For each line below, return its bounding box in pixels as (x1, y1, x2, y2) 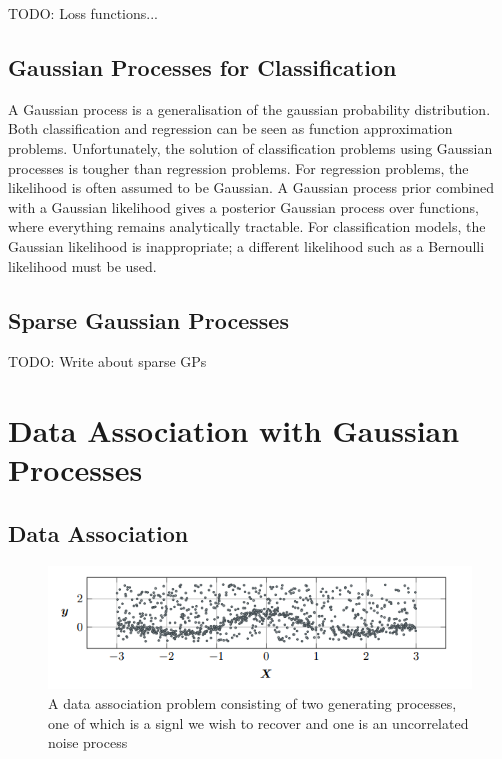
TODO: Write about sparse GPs (8, 351, 207, 372)
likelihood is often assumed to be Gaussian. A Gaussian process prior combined (8, 177, 494, 198)
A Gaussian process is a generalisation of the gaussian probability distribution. (8, 98, 491, 119)
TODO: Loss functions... (8, 3, 158, 23)
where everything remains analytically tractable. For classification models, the (8, 216, 486, 237)
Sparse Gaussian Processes (8, 304, 289, 335)
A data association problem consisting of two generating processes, (48, 692, 457, 713)
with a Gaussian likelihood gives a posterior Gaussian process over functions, (8, 196, 479, 217)
